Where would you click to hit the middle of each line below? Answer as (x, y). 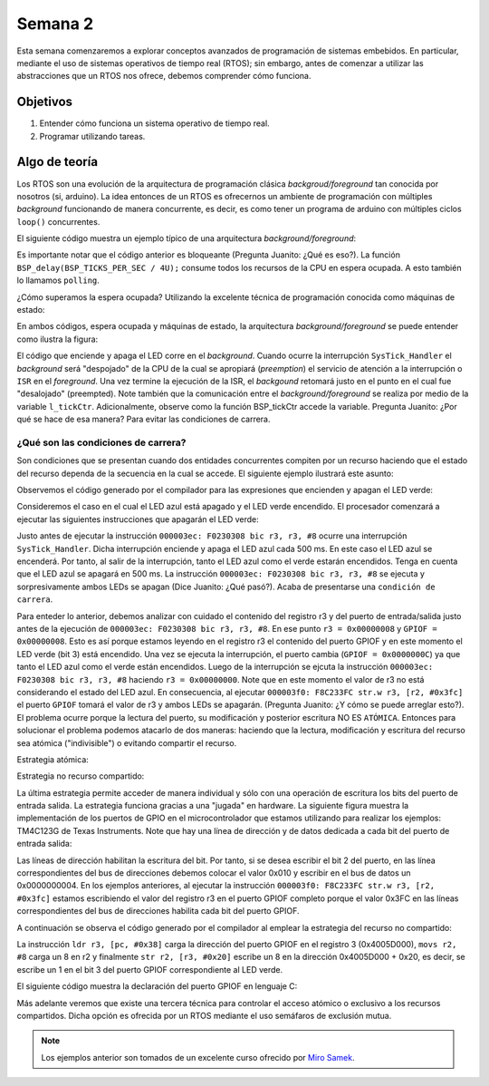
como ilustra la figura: (58, 339)
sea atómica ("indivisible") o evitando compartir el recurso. (127, 742)
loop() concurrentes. (58, 221)
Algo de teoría (58, 162)
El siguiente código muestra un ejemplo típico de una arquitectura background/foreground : (187, 238)
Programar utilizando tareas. (92, 136)
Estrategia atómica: (53, 759)
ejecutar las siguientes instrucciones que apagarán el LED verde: (138, 519)
